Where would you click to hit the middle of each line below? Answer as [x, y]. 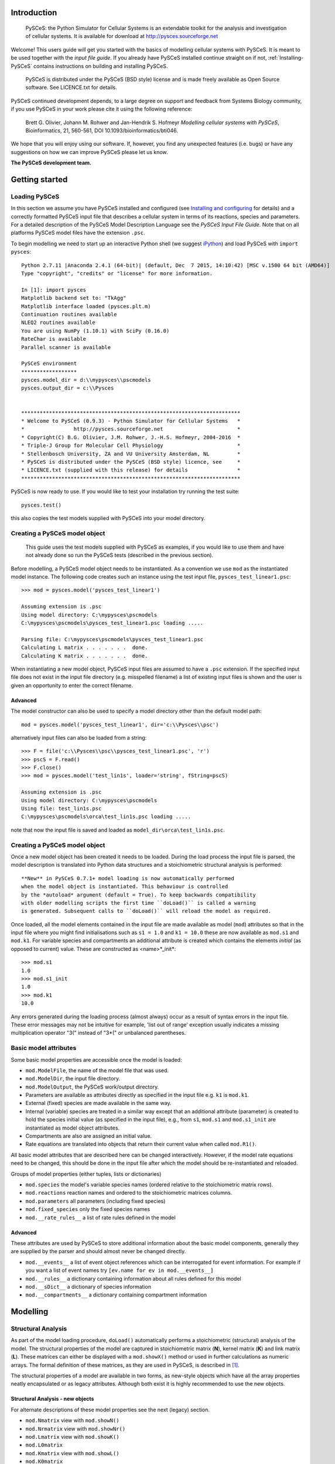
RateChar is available [54, 339]
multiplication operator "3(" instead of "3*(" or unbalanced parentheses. [98, 1033]
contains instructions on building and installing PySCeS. [100, 66]
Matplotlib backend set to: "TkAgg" [74, 298]
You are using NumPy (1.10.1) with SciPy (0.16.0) [95, 331]
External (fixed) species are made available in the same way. [99, 1103]
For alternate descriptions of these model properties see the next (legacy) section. [110, 1410]
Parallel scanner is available [66, 347]
